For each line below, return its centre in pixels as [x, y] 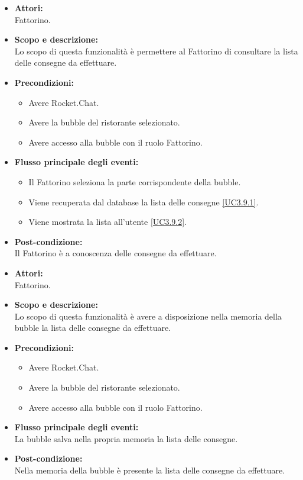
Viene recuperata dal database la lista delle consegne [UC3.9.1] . [144, 202]
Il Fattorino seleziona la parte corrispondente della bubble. [135, 181]
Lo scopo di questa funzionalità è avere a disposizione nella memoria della [148, 316]
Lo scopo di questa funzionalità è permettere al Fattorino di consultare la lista [156, 51]
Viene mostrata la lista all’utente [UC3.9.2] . [107, 222]
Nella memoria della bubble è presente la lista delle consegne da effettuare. [150, 470]
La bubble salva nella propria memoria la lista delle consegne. [126, 438]
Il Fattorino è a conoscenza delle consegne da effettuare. [115, 253]
